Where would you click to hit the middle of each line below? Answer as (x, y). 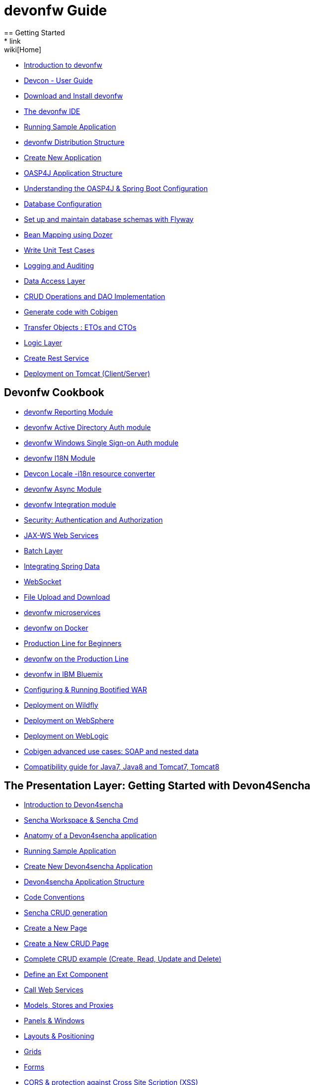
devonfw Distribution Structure (74, 142)
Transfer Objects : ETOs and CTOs (80, 327)
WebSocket (43, 581)
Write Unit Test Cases (59, 250)
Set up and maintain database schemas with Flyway (109, 219)
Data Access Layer (55, 281)
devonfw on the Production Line (76, 658)
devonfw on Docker (56, 628)
